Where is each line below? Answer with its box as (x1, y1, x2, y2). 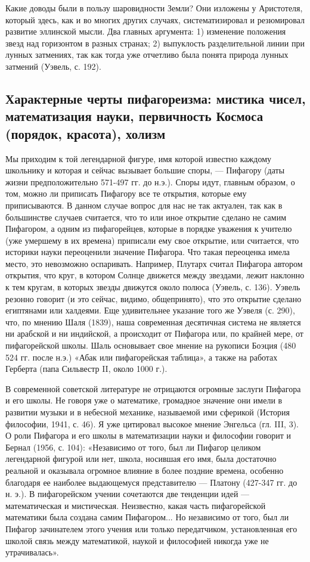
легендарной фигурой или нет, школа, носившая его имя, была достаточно (5, 452, 277, 465)
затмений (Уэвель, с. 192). (5, 60, 101, 72)
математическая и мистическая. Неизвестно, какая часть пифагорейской (5, 499, 266, 511)
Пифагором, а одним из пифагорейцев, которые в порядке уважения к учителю (5, 222, 292, 235)
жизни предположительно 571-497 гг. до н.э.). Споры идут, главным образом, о (5, 175, 295, 188)
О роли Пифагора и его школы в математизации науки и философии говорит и (5, 429, 291, 442)
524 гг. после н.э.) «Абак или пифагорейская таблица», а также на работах (5, 350, 278, 363)
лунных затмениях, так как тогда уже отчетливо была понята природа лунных (5, 48, 289, 61)
